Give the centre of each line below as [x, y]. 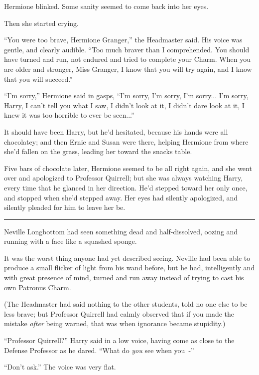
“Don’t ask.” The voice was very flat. [60, 367]
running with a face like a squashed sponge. [70, 241]
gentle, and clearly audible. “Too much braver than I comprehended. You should [127, 49]
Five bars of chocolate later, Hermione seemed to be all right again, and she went [128, 168]
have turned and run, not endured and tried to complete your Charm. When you [127, 59]
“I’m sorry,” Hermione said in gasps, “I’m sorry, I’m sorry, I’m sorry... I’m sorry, [126, 95]
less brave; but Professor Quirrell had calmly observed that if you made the [119, 313]
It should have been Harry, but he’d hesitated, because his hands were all [116, 131]
